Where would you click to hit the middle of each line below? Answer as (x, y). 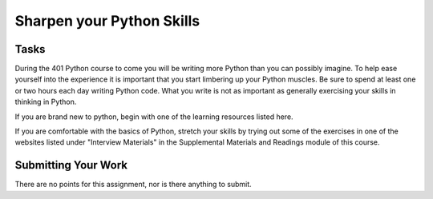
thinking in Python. (46, 102)
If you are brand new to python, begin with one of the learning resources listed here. (154, 117)
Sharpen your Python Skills (107, 21)
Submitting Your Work (71, 165)
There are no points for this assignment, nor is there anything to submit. (133, 185)
